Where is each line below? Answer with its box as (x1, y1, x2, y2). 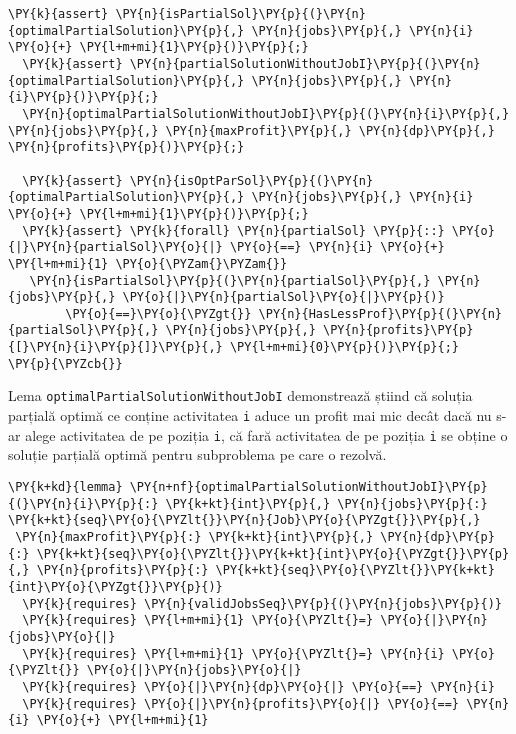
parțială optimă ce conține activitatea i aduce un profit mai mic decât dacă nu (8, 405, 492, 426)
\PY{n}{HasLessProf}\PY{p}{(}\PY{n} (258, 306, 502, 321)
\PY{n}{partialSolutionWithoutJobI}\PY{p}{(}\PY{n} (129, 56, 481, 71)
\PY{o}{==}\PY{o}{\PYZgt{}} (65, 306, 252, 321)
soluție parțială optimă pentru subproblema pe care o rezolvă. (8, 444, 387, 465)
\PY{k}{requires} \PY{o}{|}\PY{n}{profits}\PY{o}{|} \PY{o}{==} (22, 696, 460, 711)
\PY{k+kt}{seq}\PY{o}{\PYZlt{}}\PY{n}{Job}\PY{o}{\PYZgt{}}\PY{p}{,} (8, 513, 481, 528)
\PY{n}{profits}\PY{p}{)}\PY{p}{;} (8, 140, 245, 155)
